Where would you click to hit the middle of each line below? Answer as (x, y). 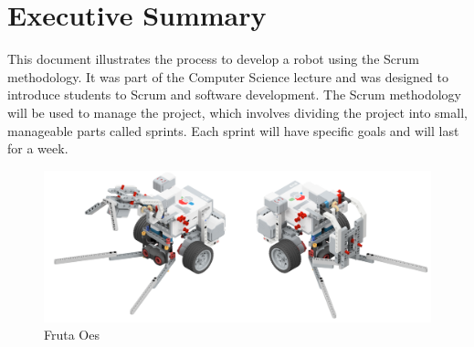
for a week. (38, 148)
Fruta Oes (72, 335)
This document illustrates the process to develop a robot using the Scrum (213, 59)
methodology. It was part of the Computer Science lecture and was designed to (228, 76)
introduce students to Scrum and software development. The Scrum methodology (234, 95)
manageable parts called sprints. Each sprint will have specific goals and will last (233, 130)
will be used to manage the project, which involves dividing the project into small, (237, 112)
